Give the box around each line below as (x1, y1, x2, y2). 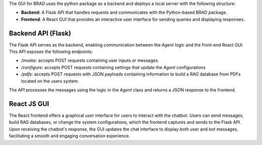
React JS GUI (9, 100, 49, 108)
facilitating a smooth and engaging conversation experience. (9, 133, 131, 139)
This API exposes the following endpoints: (9, 49, 93, 54)
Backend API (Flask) (9, 29, 71, 37)
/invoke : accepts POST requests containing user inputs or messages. (21, 57, 160, 63)
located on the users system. (21, 78, 80, 84)
